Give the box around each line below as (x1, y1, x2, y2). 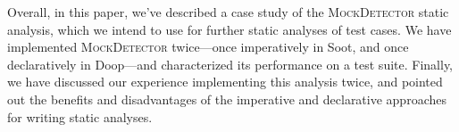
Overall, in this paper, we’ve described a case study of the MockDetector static (7, 3, 449, 21)
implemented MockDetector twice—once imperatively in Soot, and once (7, 37, 409, 56)
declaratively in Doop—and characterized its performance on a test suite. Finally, (7, 54, 453, 73)
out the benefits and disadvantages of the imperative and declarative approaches (7, 89, 446, 108)
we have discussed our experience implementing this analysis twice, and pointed (7, 72, 443, 91)
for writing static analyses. (7, 107, 153, 126)
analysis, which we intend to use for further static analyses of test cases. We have (7, 20, 452, 38)
